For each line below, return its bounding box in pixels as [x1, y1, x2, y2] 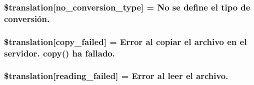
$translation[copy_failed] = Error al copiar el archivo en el [4, 35, 247, 47]
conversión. [4, 12, 50, 24]
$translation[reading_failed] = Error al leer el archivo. [4, 69, 228, 82]
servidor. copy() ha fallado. [4, 46, 115, 59]
